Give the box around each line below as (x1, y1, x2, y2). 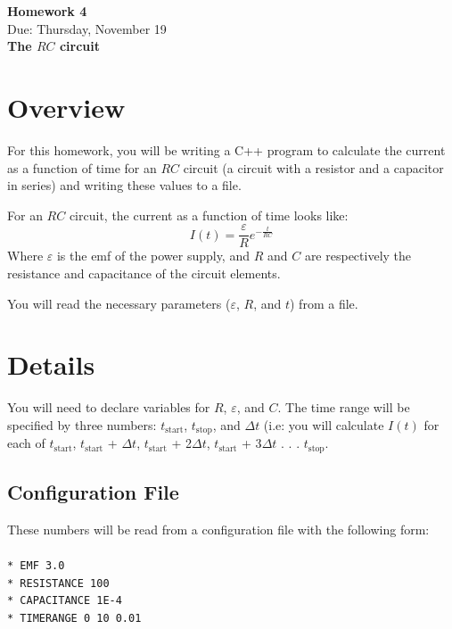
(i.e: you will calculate (263, 415, 384, 434)
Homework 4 (7, 2, 87, 20)
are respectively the (304, 246, 412, 265)
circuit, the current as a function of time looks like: (69, 205, 349, 224)
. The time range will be (277, 398, 410, 417)
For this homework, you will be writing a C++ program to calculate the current (7, 140, 446, 159)
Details (7, 346, 95, 383)
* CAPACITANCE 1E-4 (7, 594, 122, 608)
